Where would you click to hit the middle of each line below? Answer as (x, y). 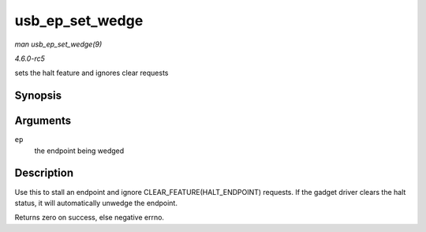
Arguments (43, 121)
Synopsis (38, 96)
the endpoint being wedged (79, 151)
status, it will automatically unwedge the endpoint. (96, 203)
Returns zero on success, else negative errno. (90, 218)
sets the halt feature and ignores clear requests (92, 73)
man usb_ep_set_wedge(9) (58, 44)
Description (44, 173)
